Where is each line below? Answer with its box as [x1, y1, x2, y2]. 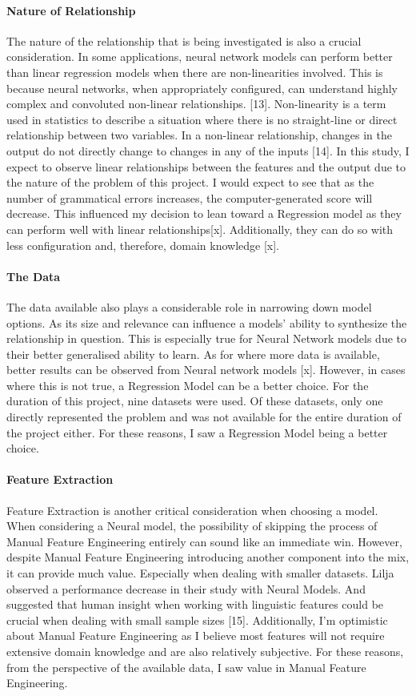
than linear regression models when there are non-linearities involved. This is [6, 63, 383, 80]
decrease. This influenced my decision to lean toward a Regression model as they [6, 205, 402, 222]
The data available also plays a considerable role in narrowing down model [6, 298, 372, 315]
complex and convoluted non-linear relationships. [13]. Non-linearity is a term [6, 95, 386, 112]
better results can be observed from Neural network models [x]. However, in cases [6, 361, 406, 378]
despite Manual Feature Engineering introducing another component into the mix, [6, 549, 410, 565]
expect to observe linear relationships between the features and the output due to [6, 158, 406, 175]
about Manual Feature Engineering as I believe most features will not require [6, 627, 385, 644]
